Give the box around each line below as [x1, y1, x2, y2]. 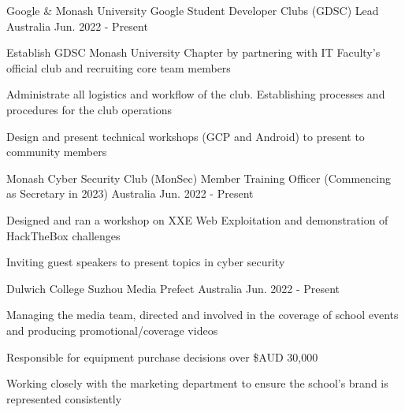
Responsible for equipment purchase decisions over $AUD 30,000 [6, 348, 318, 365]
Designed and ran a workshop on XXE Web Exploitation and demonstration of [6, 211, 388, 228]
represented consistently [6, 390, 122, 406]
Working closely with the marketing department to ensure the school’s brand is [6, 375, 388, 392]
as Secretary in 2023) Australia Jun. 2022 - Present [6, 185, 254, 202]
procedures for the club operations [6, 101, 172, 117]
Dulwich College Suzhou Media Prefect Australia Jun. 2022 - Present [6, 280, 340, 296]
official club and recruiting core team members [6, 59, 231, 76]
